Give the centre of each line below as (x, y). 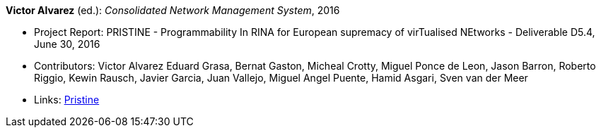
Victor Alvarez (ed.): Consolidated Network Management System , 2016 (173, 10)
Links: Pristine (67, 100)
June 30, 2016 (67, 44)
